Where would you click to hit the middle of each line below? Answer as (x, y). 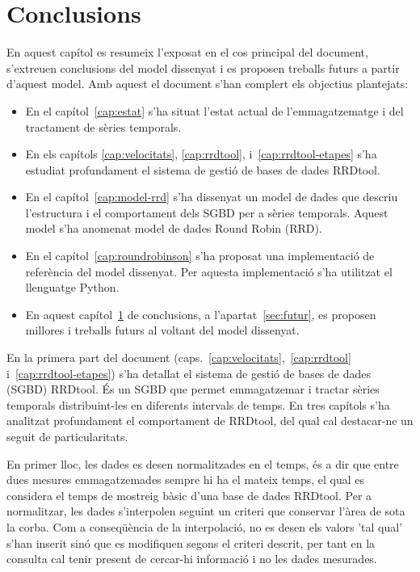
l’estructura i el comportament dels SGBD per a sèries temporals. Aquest (207, 212)
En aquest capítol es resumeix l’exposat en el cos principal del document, (187, 52)
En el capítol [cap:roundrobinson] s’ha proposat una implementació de (200, 256)
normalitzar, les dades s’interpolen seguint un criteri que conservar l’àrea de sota (206, 511)
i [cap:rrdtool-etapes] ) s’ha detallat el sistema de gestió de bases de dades (189, 373)
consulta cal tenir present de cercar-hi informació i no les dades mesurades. (192, 559)
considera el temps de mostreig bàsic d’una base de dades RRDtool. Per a (189, 495)
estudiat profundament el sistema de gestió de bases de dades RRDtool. (203, 169)
